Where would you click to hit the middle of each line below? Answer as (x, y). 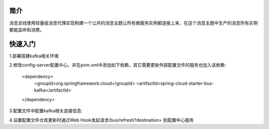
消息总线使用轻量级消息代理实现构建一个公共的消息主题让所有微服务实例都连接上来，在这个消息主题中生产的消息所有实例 (134, 23)
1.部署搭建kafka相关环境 (34, 56)
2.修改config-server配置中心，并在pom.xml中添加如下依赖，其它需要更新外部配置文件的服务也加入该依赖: (118, 65)
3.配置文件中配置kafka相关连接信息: (46, 111)
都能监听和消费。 (27, 29)
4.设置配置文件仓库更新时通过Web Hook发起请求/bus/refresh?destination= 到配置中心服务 (102, 120)
